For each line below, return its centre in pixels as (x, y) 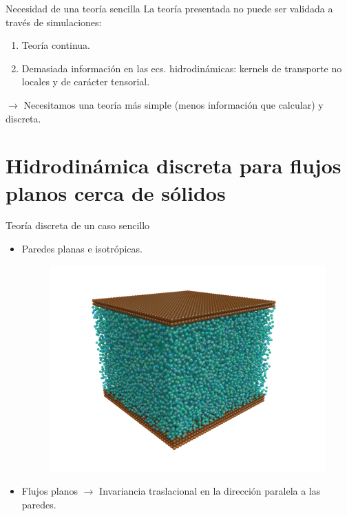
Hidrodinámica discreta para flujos (173, 165)
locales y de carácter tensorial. (86, 82)
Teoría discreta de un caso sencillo (78, 225)
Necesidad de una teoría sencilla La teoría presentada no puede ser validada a (169, 8)
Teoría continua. (56, 45)
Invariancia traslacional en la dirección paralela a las (210, 491)
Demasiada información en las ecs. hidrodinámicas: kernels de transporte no (182, 68)
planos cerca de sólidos (116, 192)
